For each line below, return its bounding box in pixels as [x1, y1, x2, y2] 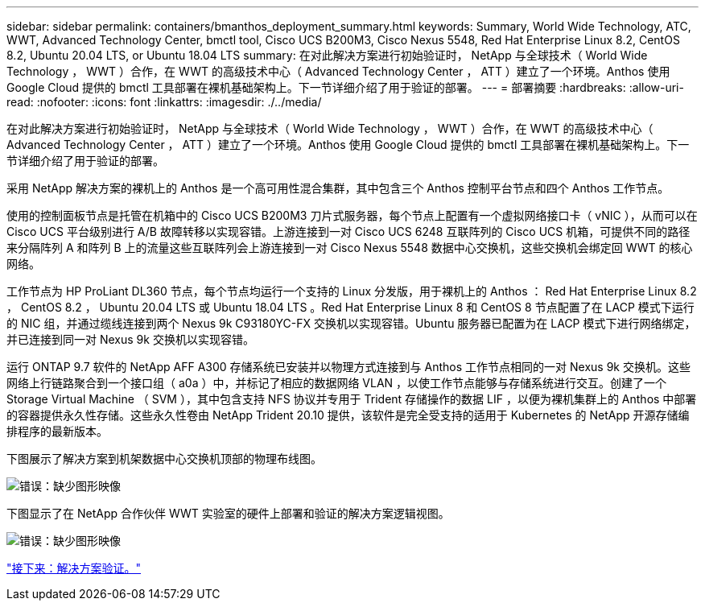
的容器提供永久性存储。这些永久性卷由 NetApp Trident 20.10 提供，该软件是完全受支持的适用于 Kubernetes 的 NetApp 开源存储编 [6, 408, 690, 422]
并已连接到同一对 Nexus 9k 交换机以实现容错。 [6, 332, 254, 346]
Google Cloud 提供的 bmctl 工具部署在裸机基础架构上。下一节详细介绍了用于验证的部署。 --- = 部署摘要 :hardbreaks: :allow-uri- [6, 81, 684, 94]
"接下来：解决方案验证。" [6, 561, 142, 575]
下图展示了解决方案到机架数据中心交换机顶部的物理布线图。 [6, 452, 322, 465]
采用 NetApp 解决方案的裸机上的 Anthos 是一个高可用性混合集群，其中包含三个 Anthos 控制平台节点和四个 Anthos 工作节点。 [6, 181, 670, 195]
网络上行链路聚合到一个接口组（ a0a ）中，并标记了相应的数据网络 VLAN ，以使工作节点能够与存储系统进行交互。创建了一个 [6, 376, 667, 390]
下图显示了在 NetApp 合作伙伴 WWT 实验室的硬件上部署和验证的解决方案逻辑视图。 [6, 506, 450, 520]
